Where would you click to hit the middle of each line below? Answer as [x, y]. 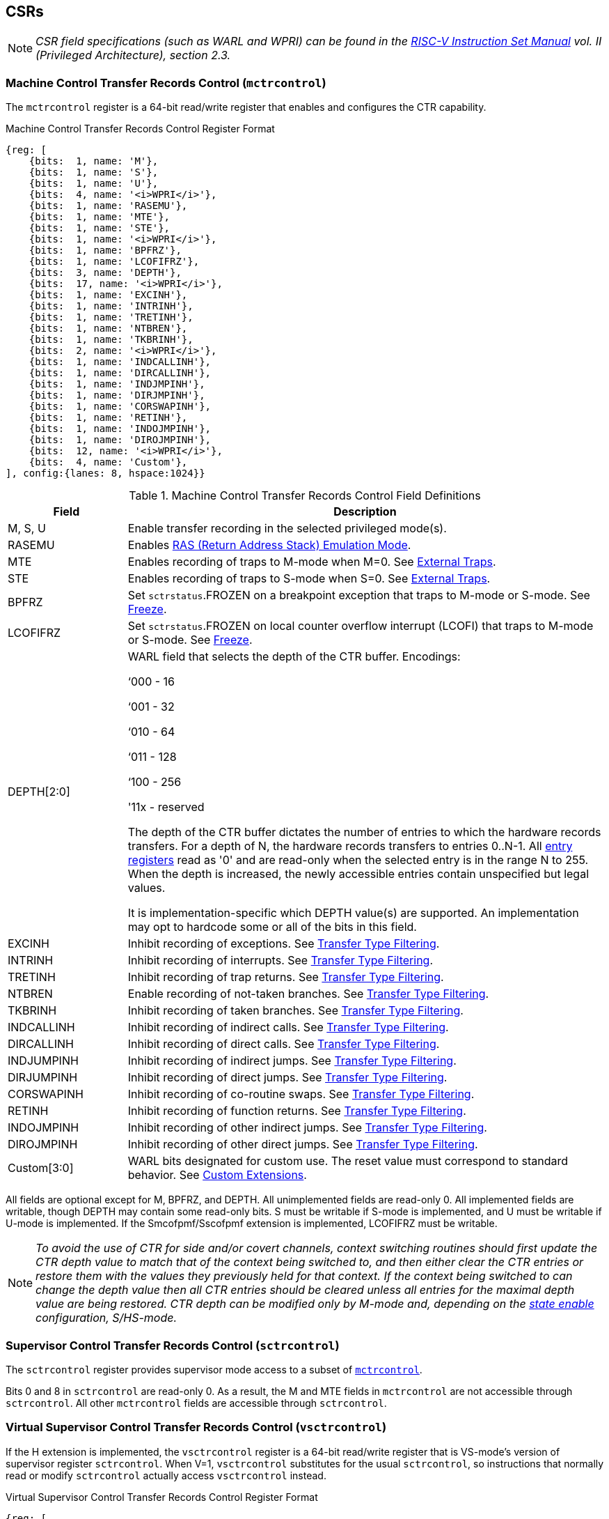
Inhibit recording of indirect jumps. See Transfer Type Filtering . [292, 1061]
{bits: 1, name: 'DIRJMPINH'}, [117, 395]
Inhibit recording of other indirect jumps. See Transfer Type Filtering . [307, 1128]
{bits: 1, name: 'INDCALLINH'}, [120, 362]
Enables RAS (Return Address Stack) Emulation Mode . [269, 545]
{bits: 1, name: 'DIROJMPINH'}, [120, 440]
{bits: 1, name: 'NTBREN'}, [108, 329]
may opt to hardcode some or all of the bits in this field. [272, 927]
